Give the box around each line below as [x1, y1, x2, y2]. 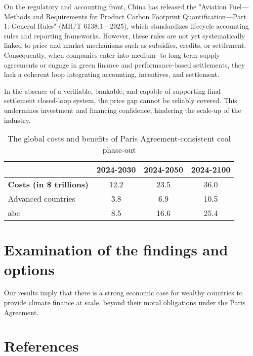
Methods [4, 11, 30, 21]
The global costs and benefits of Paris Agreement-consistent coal [7, 133, 231, 144]
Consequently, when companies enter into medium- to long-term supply [4, 49, 220, 60]
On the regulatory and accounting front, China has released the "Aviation [4, 1, 227, 11]
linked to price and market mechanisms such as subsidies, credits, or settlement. [4, 40, 246, 50]
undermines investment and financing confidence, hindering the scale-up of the [4, 105, 241, 115]
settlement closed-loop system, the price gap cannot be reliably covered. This [4, 95, 237, 106]
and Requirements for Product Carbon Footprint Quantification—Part [32, 11, 247, 21]
